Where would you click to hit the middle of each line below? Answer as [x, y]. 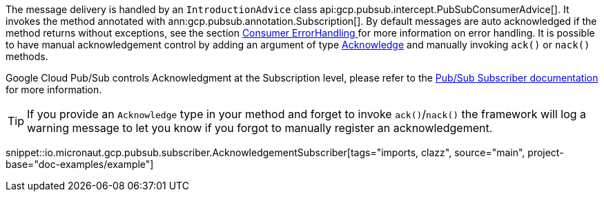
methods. [27, 56]
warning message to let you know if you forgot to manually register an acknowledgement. [260, 128]
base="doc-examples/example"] [80, 164]
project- [546, 152]
